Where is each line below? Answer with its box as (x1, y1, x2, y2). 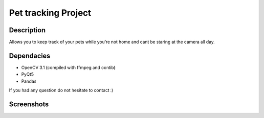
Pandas (21, 78, 37, 84)
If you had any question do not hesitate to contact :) (9, 87, 113, 93)
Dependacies (9, 51, 51, 60)
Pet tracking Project (9, 7, 91, 18)
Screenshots (9, 100, 49, 108)
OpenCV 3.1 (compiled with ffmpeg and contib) (21, 64, 116, 71)
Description (9, 26, 46, 34)
